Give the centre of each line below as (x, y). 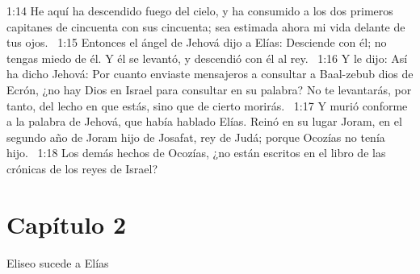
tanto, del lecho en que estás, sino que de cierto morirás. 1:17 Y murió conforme (207, 105)
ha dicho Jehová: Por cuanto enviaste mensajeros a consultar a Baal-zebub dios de (210, 74)
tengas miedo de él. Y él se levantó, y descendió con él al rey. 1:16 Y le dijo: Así (207, 58)
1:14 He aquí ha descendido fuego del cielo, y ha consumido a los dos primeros (200, 10)
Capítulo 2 (67, 224)
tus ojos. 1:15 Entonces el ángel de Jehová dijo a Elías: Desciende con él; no (197, 42)
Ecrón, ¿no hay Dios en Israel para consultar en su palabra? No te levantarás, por (209, 89)
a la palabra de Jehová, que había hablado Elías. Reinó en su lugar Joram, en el (204, 121)
